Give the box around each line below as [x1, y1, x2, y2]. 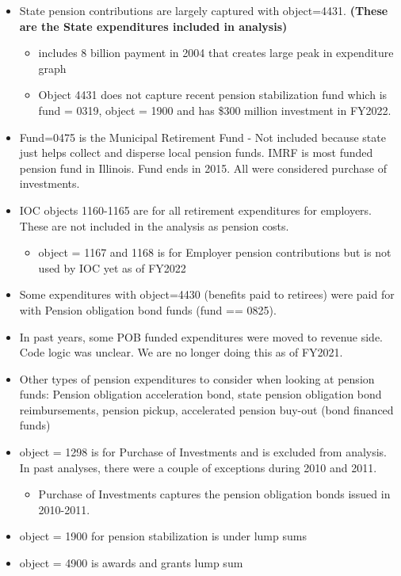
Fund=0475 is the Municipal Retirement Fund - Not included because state [19, 128, 386, 145]
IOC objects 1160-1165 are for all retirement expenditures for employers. [19, 201, 372, 218]
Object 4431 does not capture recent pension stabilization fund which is [38, 86, 388, 103]
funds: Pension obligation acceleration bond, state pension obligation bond [19, 386, 382, 402]
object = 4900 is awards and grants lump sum [19, 555, 243, 571]
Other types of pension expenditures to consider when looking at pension [19, 370, 375, 387]
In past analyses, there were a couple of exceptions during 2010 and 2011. [19, 459, 377, 475]
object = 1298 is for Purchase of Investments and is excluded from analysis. [19, 444, 388, 460]
